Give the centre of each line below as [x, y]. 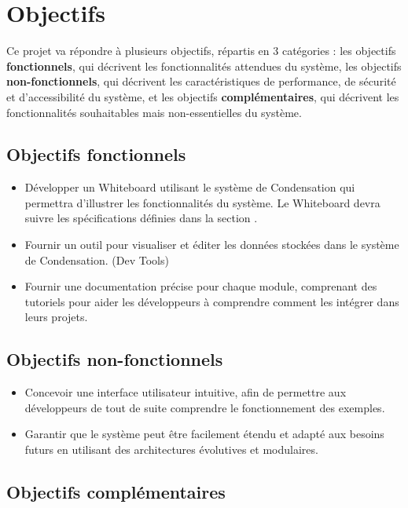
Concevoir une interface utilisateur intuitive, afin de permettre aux [186, 392]
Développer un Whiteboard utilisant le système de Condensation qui [190, 187]
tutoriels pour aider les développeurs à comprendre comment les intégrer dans [212, 301]
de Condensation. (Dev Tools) [97, 259]
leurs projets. [56, 317]
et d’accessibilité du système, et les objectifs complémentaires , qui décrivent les [203, 96]
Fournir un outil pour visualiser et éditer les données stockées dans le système [212, 245]
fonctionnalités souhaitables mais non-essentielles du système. [154, 112]
